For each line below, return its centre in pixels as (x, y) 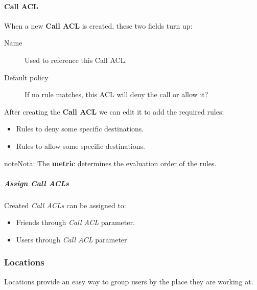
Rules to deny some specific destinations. (80, 129)
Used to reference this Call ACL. (76, 60)
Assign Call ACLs (37, 183)
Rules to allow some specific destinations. (80, 146)
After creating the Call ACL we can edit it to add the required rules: (114, 111)
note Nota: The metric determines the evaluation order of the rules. (110, 163)
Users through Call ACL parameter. (73, 239)
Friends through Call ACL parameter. (75, 222)
